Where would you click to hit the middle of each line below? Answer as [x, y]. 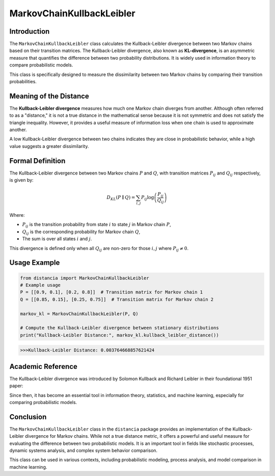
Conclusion [28, 417]
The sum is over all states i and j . [57, 239]
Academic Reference [43, 367]
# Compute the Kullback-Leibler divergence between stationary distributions [119, 328]
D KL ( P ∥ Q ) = [121, 198]
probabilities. [23, 82]
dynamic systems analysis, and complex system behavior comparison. [84, 450]
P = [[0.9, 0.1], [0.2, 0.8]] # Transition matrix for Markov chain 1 [112, 292]
